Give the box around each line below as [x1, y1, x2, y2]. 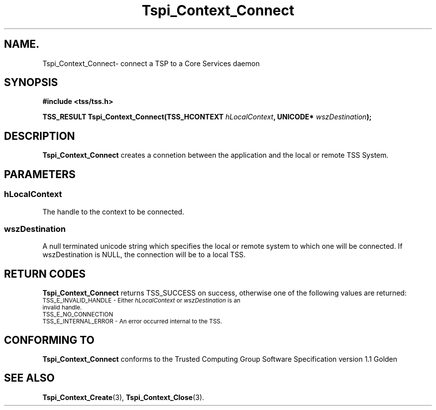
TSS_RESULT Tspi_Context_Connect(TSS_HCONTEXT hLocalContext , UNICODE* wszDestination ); [42, 112, 372, 121]
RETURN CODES [4, 267, 86, 280]
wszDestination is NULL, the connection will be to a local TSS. [42, 250, 246, 259]
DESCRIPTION [4, 129, 75, 142]
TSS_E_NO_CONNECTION [42, 311, 113, 318]
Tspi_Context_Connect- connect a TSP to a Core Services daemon [42, 59, 260, 68]
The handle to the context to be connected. [42, 207, 185, 216]
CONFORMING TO [4, 333, 95, 346]
